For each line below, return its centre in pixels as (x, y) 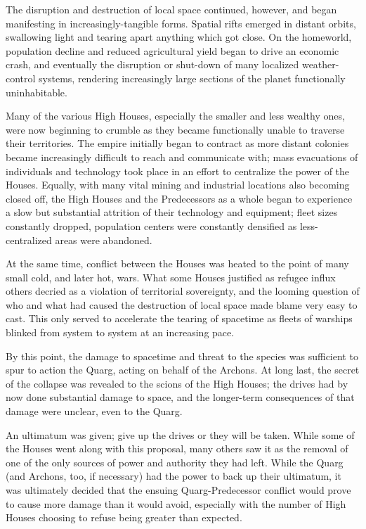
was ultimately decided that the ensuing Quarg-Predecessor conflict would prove (178, 490)
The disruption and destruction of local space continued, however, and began (171, 9)
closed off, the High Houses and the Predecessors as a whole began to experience (179, 198)
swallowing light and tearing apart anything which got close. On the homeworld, (179, 37)
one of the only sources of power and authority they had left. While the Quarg (175, 462)
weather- (320, 64)
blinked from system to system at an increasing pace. (120, 332)
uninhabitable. (37, 92)
